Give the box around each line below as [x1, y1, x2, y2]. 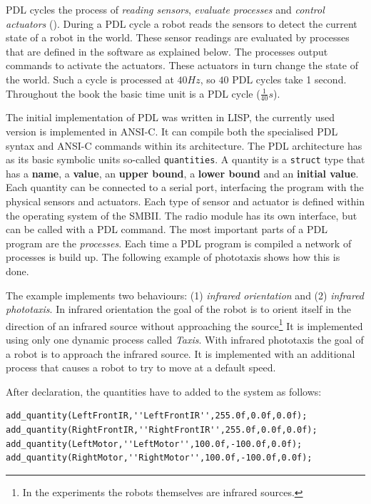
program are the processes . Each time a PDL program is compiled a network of [6, 235, 352, 250]
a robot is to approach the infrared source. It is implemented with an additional [6, 346, 355, 361]
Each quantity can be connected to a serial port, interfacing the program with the [6, 180, 364, 195]
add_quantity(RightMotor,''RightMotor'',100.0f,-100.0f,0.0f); [6, 453, 312, 463]
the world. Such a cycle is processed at [6, 71, 174, 86]
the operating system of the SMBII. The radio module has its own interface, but [6, 207, 357, 222]
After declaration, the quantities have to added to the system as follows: [6, 384, 322, 398]
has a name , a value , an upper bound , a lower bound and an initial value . [6, 165, 359, 180]
